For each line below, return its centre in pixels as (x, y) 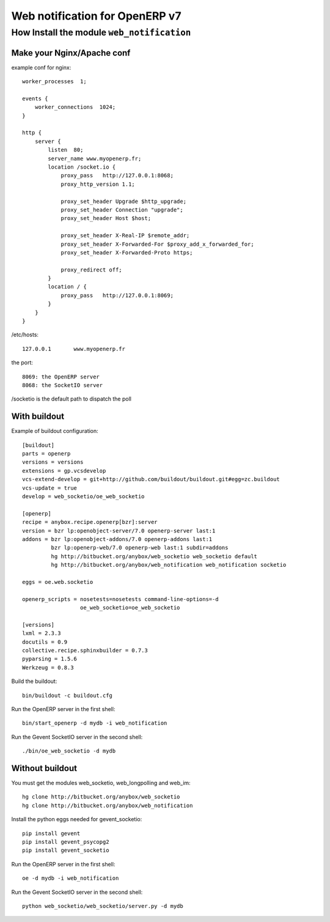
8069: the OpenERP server (61, 377)
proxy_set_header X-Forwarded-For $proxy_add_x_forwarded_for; (157, 244)
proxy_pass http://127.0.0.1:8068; (117, 175)
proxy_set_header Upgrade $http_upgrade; (123, 201)
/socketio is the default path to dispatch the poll (71, 399)
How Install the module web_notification (101, 32)
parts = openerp (46, 454)
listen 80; (66, 150)
